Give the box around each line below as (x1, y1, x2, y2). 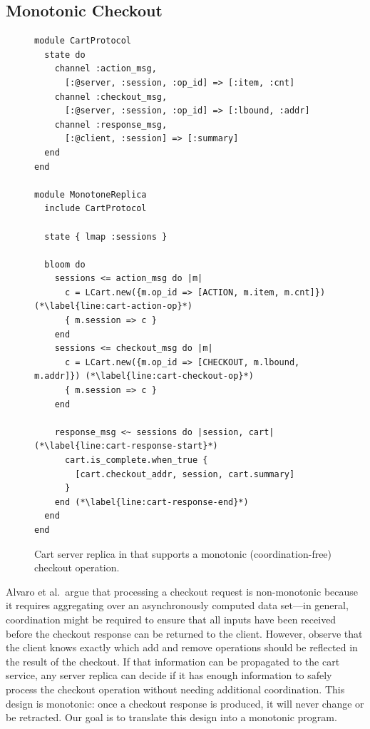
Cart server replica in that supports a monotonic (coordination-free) (34, 546, 332, 561)
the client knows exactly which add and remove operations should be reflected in (6, 640, 358, 655)
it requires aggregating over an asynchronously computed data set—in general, (6, 598, 349, 613)
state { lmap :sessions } (44, 231, 168, 242)
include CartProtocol (44, 203, 147, 214)
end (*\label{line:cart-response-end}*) (54, 496, 249, 507)
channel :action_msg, (54, 63, 157, 74)
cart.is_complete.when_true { (64, 455, 208, 466)
